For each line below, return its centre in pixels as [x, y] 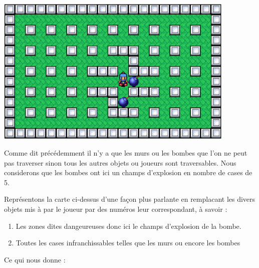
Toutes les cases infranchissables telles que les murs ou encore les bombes [128, 243]
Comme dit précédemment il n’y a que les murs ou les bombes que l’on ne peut [126, 152]
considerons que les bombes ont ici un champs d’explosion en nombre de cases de [128, 172]
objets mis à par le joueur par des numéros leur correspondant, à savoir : [116, 209]
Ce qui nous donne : [35, 259]
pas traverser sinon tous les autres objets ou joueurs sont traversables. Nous [120, 162]
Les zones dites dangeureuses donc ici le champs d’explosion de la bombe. [128, 226]
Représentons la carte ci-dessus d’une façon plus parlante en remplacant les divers [130, 199]
